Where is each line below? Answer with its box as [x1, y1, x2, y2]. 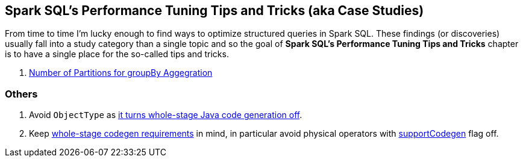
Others [5, 87, 38, 100]
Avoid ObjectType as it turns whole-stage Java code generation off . [29, 110, 302, 120]
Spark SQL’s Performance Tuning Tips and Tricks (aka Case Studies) [5, 3, 424, 18]
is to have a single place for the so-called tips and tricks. [5, 49, 229, 60]
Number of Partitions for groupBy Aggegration [29, 67, 213, 78]
